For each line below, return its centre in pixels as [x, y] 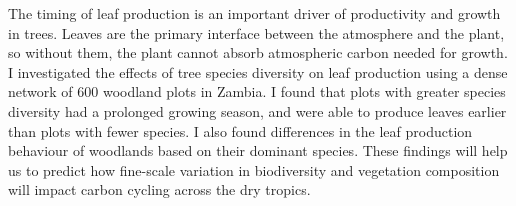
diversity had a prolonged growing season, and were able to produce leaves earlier [257, 110]
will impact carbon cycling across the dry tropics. [159, 189]
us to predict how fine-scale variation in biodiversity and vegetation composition [254, 169]
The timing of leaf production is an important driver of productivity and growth [254, 13]
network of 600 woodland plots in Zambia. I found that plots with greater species [257, 91]
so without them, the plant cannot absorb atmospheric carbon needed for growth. [258, 52]
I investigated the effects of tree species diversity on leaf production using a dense [258, 71]
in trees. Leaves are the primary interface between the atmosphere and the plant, [256, 32]
